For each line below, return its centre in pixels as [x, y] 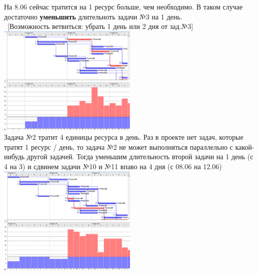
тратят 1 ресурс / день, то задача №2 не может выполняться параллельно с [118, 146]
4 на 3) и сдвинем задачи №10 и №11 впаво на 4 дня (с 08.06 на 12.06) [113, 166]
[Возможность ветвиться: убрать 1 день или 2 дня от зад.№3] [100, 26]
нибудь [14, 156]
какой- [245, 146]
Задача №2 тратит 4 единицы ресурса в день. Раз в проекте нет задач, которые [124, 137]
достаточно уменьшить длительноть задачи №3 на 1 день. [93, 16]
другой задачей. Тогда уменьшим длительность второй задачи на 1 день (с [140, 156]
